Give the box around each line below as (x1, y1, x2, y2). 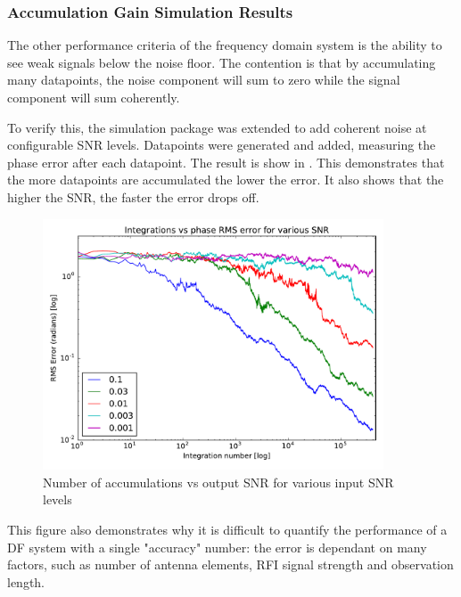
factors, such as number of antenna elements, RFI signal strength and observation (7, 555, 454, 574)
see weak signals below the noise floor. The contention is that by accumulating (7, 53, 436, 71)
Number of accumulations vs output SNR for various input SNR (43, 472, 394, 491)
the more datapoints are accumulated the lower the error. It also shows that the (7, 170, 444, 189)
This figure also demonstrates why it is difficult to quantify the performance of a (7, 520, 448, 539)
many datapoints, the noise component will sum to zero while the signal (7, 70, 400, 89)
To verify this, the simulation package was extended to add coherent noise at (7, 118, 427, 136)
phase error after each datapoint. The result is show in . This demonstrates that (7, 152, 445, 171)
